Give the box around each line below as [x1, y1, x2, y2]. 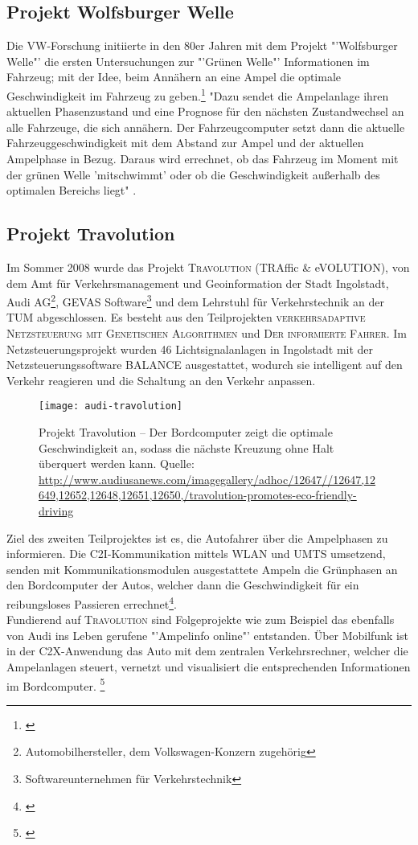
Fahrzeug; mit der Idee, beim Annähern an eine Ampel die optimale [6, 68, 342, 85]
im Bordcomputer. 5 [6, 675, 105, 694]
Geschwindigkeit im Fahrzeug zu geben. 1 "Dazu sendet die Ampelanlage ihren [6, 84, 389, 104]
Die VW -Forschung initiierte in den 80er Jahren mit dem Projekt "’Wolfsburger [6, 37, 398, 54]
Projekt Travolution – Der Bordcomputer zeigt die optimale [39, 424, 333, 441]
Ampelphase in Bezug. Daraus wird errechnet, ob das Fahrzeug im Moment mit [6, 150, 399, 167]
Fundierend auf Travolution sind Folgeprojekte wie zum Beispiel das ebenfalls [6, 611, 395, 628]
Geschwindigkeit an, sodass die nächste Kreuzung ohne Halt [39, 439, 334, 456]
